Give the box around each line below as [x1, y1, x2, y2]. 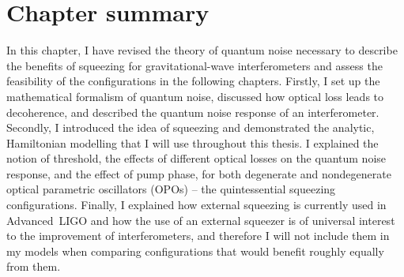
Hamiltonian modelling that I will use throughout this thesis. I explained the [6, 134, 379, 151]
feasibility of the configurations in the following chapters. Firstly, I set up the [6, 73, 380, 89]
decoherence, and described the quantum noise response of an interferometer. [6, 103, 379, 120]
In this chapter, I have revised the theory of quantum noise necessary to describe [6, 42, 398, 58]
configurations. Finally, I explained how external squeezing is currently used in [6, 197, 387, 213]
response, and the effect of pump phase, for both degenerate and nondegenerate [6, 165, 391, 182]
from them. [6, 258, 61, 275]
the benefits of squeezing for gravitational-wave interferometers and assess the [6, 57, 383, 73]
